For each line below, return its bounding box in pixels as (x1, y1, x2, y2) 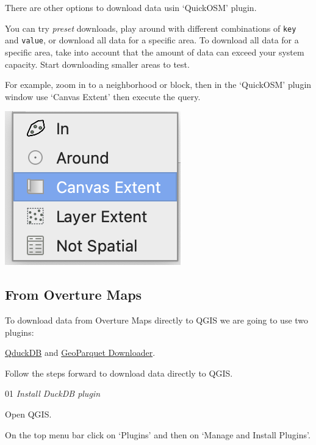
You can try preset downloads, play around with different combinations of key (5, 21, 296, 34)
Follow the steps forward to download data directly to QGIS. (5, 366, 233, 379)
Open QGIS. (5, 408, 52, 421)
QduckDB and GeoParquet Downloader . (5, 346, 156, 359)
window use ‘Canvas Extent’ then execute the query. (5, 90, 201, 103)
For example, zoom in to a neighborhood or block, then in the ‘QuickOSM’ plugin (5, 78, 312, 91)
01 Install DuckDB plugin (5, 387, 100, 400)
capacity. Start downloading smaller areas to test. (5, 57, 190, 70)
